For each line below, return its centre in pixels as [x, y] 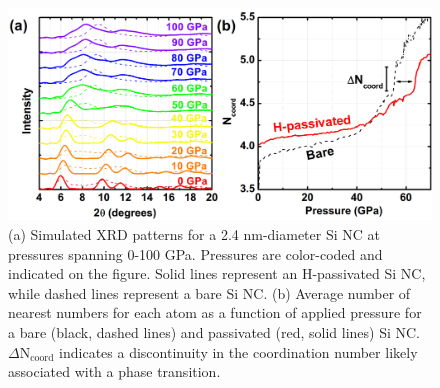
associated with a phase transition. [114, 371]
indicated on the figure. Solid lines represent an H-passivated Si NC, [217, 273]
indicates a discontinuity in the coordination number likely [238, 351]
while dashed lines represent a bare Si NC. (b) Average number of [209, 292]
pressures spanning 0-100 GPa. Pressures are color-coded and [195, 253]
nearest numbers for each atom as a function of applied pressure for [215, 312]
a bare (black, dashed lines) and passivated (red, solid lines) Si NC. [214, 331]
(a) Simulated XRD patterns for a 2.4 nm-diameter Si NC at [194, 234]
